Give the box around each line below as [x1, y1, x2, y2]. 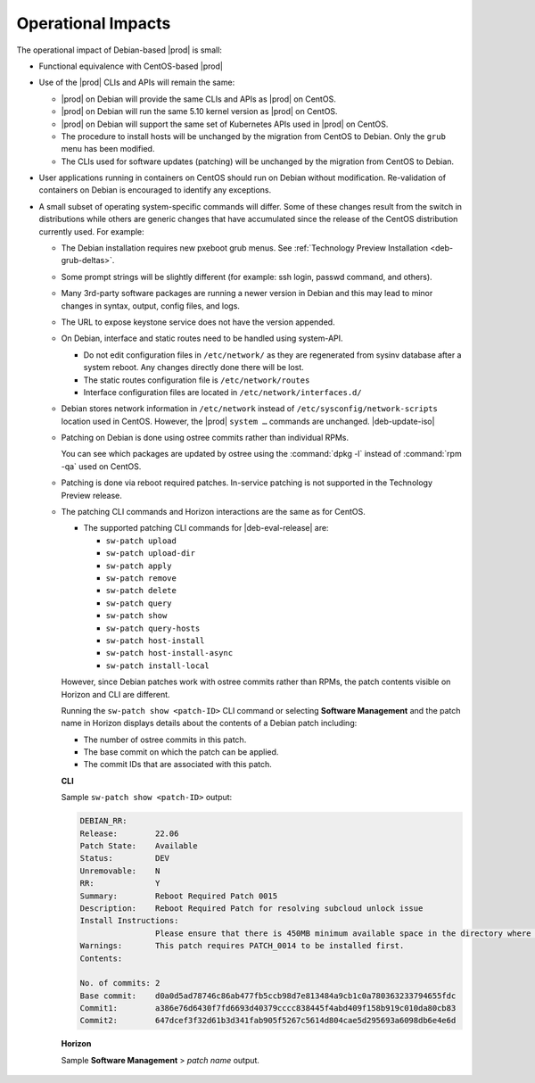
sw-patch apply [105, 560, 173, 571]
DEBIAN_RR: [79, 816, 128, 826]
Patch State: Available [79, 841, 198, 851]
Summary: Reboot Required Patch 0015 [79, 890, 278, 901]
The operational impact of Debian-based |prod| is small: [16, 45, 223, 55]
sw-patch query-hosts [105, 623, 201, 633]
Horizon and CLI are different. [61, 689, 170, 699]
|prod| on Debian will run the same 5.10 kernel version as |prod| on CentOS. [61, 106, 338, 117]
